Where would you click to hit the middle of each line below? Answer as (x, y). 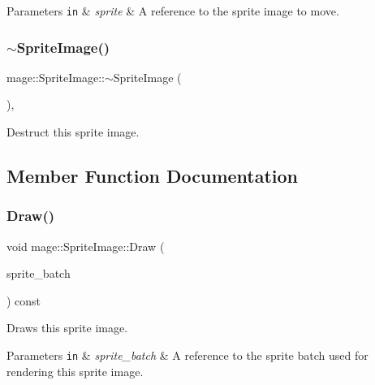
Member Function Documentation (153, 176)
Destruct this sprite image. (73, 132)
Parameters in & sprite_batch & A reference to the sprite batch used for (187, 355)
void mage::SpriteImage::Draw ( (86, 246)
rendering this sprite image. (75, 371)
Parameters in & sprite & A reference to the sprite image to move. (173, 11)
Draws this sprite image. (67, 328)
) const (24, 300)
